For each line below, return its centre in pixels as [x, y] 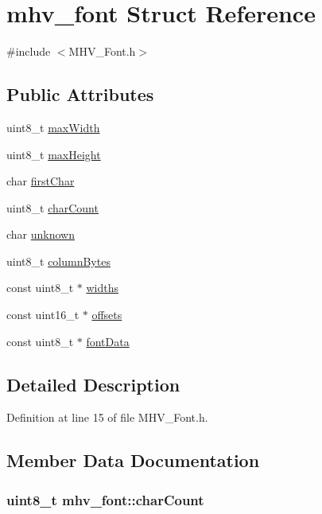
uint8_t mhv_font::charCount [105, 499]
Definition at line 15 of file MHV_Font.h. [107, 417]
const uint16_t [43, 315]
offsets [107, 315]
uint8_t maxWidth [53, 127]
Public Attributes [80, 94]
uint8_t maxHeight [54, 154]
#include [29, 51]
